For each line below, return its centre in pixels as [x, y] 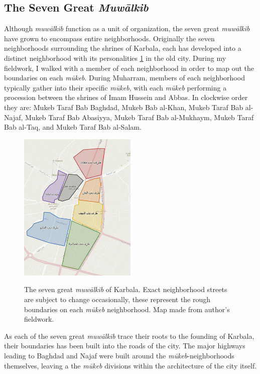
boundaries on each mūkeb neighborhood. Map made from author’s [127, 309]
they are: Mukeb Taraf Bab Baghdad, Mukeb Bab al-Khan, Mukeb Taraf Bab [124, 107]
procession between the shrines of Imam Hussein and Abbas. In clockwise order [126, 97]
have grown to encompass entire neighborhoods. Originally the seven [109, 38]
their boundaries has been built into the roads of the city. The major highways [125, 346]
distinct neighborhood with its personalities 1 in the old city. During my [115, 58]
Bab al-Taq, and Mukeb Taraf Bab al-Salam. [73, 127]
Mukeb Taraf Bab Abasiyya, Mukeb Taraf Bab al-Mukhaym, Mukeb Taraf [140, 117]
